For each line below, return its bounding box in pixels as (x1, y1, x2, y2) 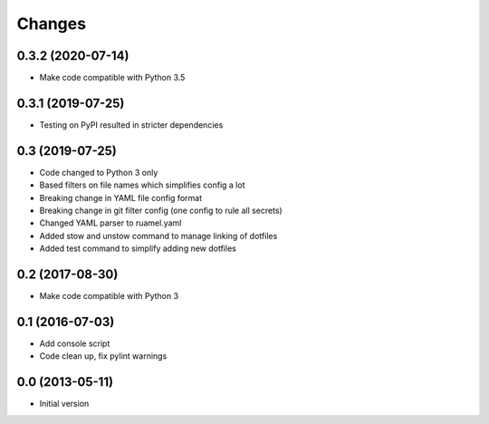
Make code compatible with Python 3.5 (39, 72, 186, 83)
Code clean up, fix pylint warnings (39, 351, 168, 361)
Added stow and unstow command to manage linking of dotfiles (39, 230, 278, 241)
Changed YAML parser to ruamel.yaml (39, 217, 182, 228)
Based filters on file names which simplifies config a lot (39, 179, 245, 190)
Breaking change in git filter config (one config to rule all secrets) (39, 205, 283, 217)
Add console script (39, 338, 110, 349)
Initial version (39, 399, 90, 410)
